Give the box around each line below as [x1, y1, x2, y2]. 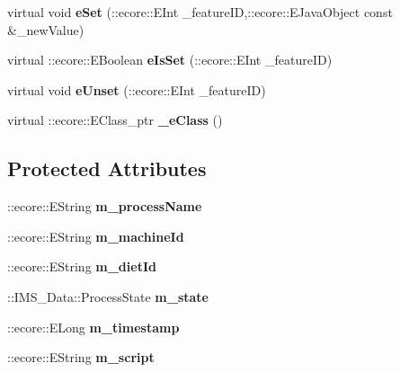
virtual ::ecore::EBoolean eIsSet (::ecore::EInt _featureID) [7, 50, 333, 69]
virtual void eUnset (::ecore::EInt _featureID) [7, 80, 266, 99]
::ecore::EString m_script [7, 348, 155, 367]
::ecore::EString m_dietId [7, 257, 156, 276]
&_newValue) [7, 20, 84, 39]
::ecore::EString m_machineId [7, 226, 184, 245]
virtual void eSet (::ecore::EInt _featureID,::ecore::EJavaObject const [7, 3, 393, 21]
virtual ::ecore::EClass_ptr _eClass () [7, 111, 223, 129]
